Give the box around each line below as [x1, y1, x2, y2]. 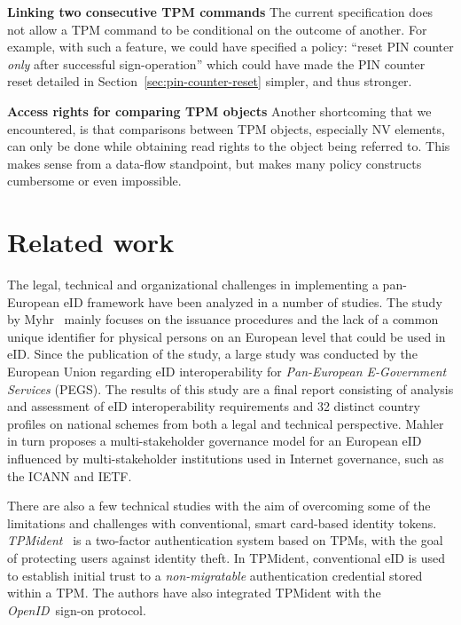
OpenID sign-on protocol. [7, 600, 146, 619]
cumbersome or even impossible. [7, 171, 182, 190]
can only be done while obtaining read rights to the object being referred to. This [7, 137, 450, 155]
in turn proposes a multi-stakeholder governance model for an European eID [7, 431, 422, 450]
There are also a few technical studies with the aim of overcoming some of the [7, 496, 431, 515]
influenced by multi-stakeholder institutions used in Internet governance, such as [7, 449, 444, 467]
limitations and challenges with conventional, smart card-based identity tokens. [7, 513, 437, 532]
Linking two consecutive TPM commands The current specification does [7, 3, 434, 20]
